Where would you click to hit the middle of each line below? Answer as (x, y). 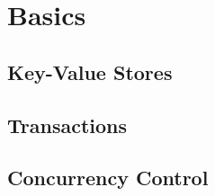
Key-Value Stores (90, 71)
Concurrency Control (108, 178)
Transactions (67, 125)
